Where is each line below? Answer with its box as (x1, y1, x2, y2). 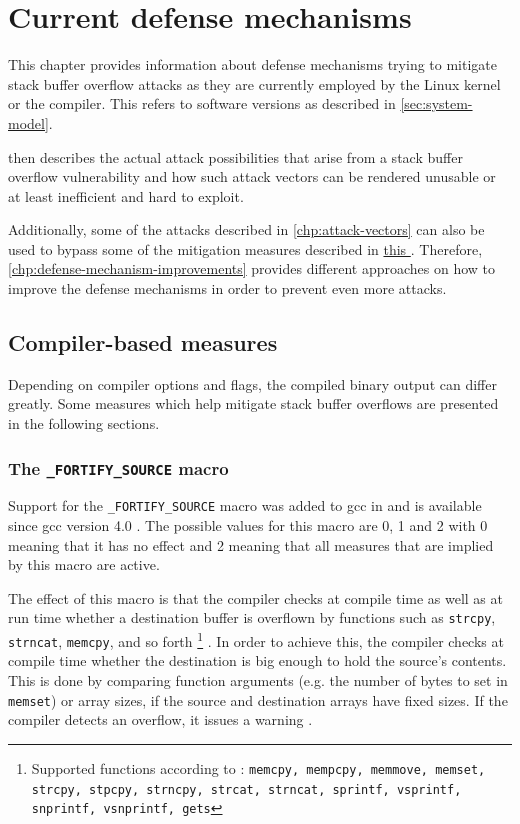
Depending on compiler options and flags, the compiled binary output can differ (8, 373, 497, 394)
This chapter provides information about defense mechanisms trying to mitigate (8, 54, 497, 75)
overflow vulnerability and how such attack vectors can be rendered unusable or (8, 166, 496, 187)
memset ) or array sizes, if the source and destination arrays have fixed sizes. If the (8, 689, 508, 710)
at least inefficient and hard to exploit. (8, 185, 244, 206)
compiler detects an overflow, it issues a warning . (8, 709, 313, 730)
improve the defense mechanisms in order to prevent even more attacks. (8, 278, 447, 299)
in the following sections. (8, 413, 160, 434)
